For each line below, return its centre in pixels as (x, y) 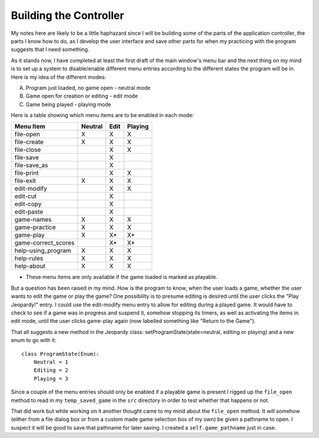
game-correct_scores (45, 243)
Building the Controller (67, 15)
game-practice (35, 228)
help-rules (29, 258)
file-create (29, 142)
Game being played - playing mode (69, 104)
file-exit (25, 181)
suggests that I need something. (50, 50)
